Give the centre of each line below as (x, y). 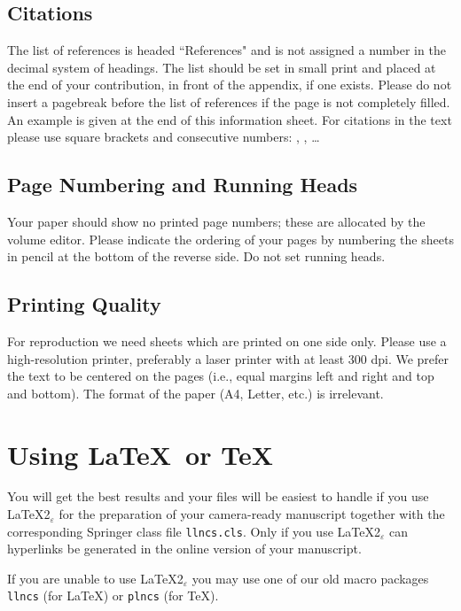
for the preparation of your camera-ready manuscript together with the (252, 514)
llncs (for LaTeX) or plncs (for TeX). (113, 596)
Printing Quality (84, 304)
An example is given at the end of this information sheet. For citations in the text (230, 119)
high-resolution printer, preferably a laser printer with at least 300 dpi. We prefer (228, 358)
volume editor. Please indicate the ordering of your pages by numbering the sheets (230, 239)
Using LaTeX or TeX (140, 454)
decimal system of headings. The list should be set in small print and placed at (222, 67)
